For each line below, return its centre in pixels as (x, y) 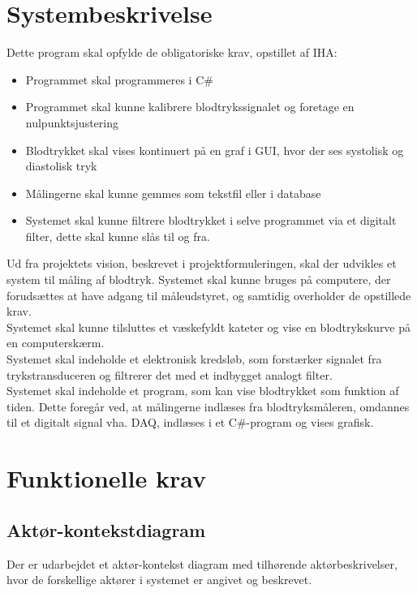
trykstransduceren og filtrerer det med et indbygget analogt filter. (170, 374)
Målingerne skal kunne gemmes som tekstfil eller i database (173, 193)
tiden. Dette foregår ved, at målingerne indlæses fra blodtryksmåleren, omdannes (208, 406)
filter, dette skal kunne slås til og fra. (118, 236)
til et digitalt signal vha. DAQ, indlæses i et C (122, 422)
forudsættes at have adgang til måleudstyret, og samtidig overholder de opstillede (209, 295)
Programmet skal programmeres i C (115, 79)
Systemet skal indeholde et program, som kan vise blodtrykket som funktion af (203, 391)
